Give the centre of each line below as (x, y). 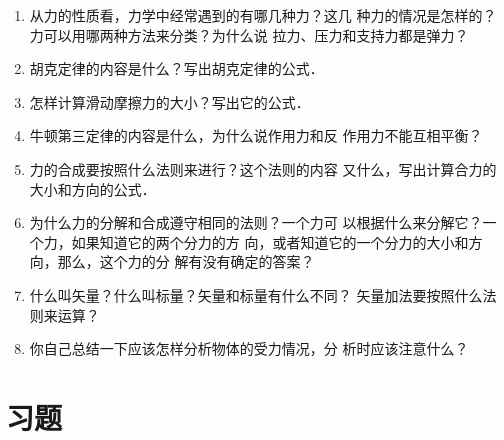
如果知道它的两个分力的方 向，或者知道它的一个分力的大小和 (270, 241)
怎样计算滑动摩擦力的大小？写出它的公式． (169, 101)
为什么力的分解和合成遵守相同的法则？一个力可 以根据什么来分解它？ (256, 222)
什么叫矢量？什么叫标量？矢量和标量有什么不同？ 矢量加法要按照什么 (256, 294)
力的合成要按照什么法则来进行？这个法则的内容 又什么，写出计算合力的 (263, 168)
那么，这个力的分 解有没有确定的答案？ (186, 261)
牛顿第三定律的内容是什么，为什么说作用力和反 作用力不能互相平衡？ (256, 135)
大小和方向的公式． (92, 188)
